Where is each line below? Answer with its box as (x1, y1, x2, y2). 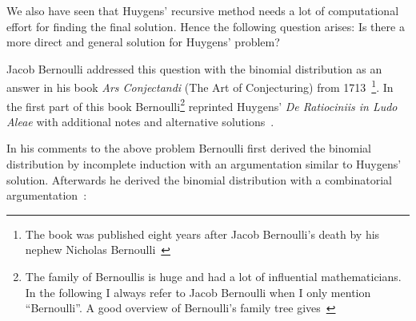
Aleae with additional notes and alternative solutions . (6, 113, 274, 129)
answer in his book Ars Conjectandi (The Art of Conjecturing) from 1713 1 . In (6, 77, 394, 96)
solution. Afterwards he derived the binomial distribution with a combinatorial (6, 171, 392, 188)
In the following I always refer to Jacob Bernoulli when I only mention (25, 283, 371, 300)
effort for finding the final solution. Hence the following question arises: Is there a (6, 18, 405, 34)
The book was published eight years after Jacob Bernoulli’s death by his (25, 225, 380, 242)
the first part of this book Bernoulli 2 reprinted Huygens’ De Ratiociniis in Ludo (6, 95, 398, 114)
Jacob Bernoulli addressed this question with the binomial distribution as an (6, 60, 382, 77)
